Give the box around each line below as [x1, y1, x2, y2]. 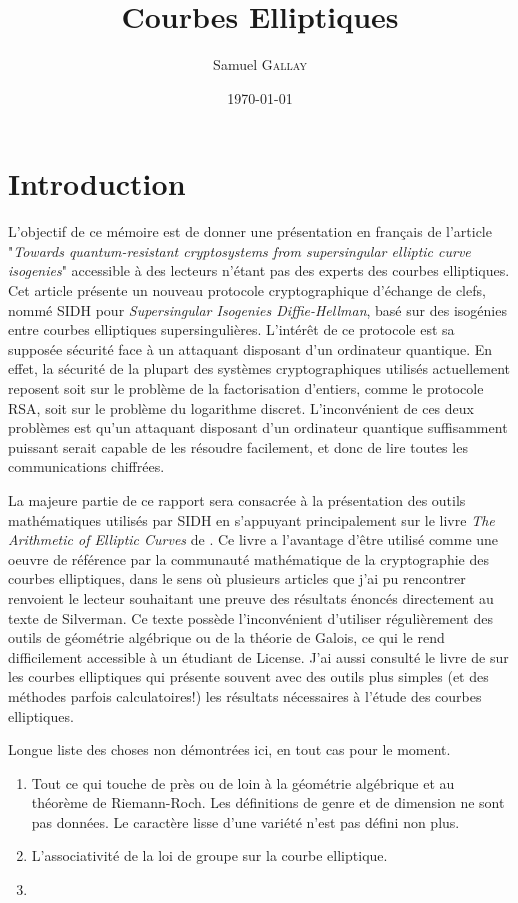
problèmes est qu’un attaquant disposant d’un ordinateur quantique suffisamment [8, 417, 508, 438]
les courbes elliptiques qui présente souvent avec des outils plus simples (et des [8, 666, 489, 687]
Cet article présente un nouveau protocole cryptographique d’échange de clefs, [8, 280, 486, 301]
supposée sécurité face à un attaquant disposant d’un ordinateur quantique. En [8, 338, 493, 359]
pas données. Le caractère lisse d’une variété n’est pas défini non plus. [31, 811, 460, 832]
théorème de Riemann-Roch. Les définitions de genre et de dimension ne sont [31, 792, 505, 813]
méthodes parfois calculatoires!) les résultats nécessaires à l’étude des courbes [8, 685, 482, 706]
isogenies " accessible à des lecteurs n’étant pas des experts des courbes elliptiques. [8, 260, 510, 281]
